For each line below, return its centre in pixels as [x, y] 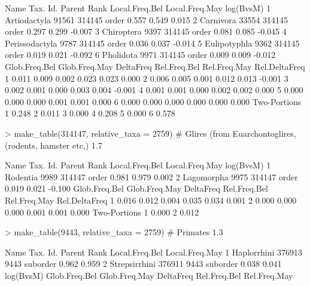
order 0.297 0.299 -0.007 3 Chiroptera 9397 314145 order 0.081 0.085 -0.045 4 [146, 31]
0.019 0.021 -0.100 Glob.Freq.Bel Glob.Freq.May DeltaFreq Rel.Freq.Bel [136, 188]
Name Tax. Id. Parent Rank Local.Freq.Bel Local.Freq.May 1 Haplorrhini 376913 [154, 252]
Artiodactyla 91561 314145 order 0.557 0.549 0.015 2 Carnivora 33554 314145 [147, 19]
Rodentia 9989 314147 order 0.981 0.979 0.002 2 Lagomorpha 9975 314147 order [151, 176]
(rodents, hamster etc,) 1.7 [54, 145]
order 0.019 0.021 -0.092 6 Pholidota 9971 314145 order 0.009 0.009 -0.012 [140, 55]
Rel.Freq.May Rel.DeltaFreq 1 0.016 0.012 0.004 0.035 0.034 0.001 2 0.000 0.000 [151, 200]
